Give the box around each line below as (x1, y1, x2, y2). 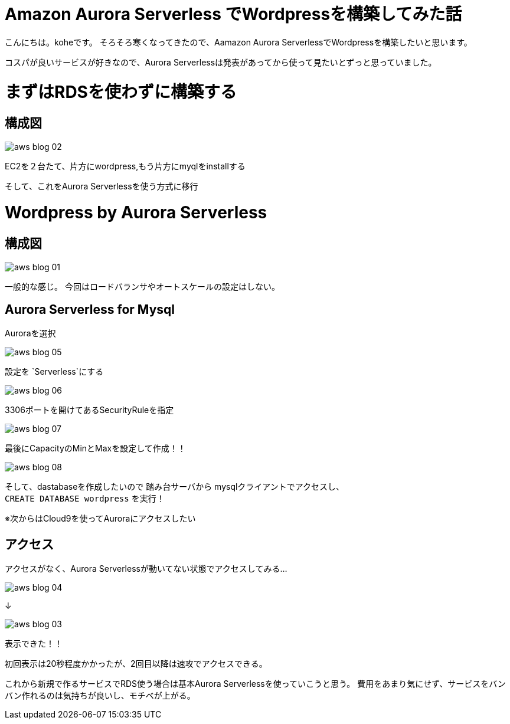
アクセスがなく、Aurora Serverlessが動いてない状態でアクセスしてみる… (5, 564, 287, 574)
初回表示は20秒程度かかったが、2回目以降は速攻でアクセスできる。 (5, 659, 267, 669)
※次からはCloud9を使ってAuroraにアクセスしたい (5, 513, 196, 524)
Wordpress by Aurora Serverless (5, 202, 267, 223)
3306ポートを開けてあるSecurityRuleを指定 (5, 405, 174, 415)
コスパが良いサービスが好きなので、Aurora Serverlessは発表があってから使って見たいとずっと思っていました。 (5, 57, 437, 67)
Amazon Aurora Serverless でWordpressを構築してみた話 (5, 4, 462, 24)
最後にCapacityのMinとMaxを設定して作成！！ (5, 443, 186, 454)
